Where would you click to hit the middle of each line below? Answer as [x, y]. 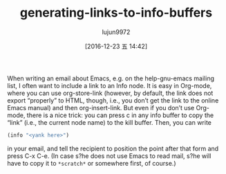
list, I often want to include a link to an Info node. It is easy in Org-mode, [110, 85]
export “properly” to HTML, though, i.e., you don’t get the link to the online [113, 100]
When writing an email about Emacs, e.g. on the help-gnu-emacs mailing [111, 78]
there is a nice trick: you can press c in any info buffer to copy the [120, 115]
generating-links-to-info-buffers [116, 13]
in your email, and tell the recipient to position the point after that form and [113, 148]
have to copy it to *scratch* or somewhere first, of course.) [92, 163]
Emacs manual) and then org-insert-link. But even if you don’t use [101, 107]
